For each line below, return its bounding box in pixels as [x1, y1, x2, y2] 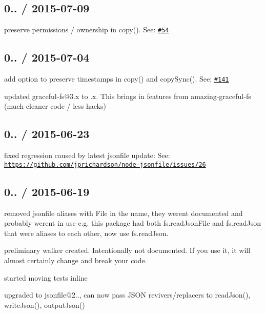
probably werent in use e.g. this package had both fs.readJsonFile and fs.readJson [4, 218, 261, 228]
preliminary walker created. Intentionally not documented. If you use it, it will [4, 245, 251, 256]
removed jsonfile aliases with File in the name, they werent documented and [4, 207, 243, 218]
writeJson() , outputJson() [4, 299, 85, 310]
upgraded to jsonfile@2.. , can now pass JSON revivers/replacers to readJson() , [4, 289, 251, 300]
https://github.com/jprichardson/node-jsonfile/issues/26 [4, 161, 206, 168]
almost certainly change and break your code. [4, 254, 147, 265]
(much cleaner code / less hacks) [4, 101, 106, 111]
